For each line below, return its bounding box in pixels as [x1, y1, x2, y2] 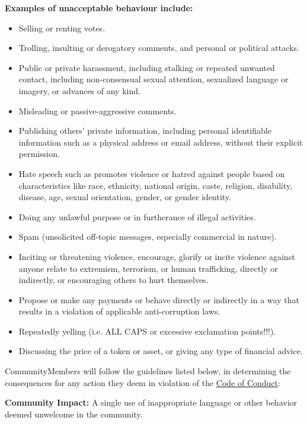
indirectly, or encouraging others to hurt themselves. [18, 274, 209, 286]
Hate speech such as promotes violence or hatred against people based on [18, 167, 285, 179]
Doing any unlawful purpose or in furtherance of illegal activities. [18, 210, 256, 223]
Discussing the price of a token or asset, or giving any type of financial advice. [18, 345, 303, 357]
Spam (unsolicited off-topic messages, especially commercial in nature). [18, 230, 277, 243]
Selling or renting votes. [18, 21, 105, 34]
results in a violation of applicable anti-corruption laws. [18, 305, 220, 317]
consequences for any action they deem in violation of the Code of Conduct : [5, 376, 280, 388]
